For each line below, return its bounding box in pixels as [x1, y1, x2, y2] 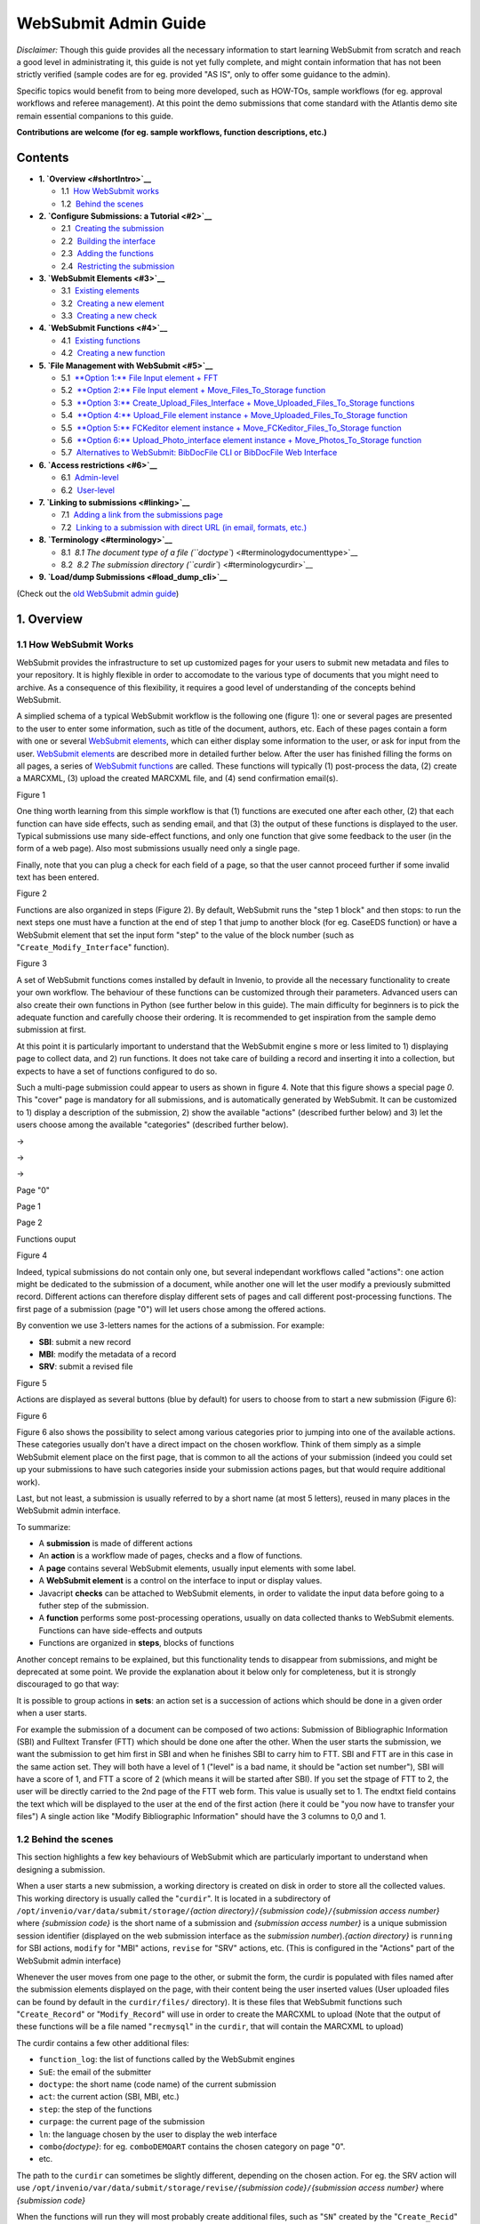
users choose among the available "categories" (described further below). [16, 1119, 289, 1130]
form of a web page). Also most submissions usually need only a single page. [16, 843, 300, 854]
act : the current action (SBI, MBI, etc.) [38, 2091, 180, 2102]
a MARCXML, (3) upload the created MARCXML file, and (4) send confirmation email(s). [16, 773, 339, 784]
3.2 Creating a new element [60, 298, 164, 309]
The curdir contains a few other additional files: [16, 2037, 190, 2048]
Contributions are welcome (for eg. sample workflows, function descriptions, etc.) [16, 126, 328, 137]
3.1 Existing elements [60, 286, 140, 296]
